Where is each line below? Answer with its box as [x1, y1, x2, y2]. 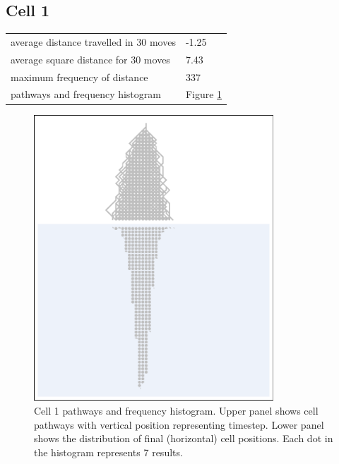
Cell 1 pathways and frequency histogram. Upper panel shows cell [34, 403, 319, 417]
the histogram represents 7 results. [34, 444, 183, 459]
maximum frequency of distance [11, 69, 148, 84]
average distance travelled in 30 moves [11, 34, 176, 49]
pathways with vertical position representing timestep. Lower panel [34, 417, 324, 432]
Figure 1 [185, 87, 222, 102]
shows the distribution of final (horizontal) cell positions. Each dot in [34, 431, 333, 446]
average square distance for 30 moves [11, 51, 170, 66]
